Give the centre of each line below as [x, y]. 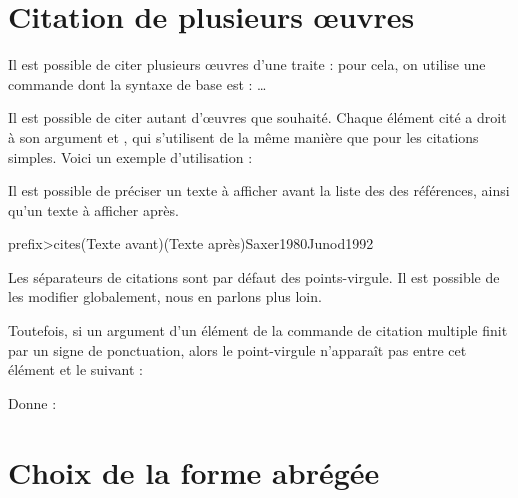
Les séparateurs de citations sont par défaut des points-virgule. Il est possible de [254, 276]
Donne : [32, 402]
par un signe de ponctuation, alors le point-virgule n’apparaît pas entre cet [237, 349]
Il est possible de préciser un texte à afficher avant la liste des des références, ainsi [259, 190]
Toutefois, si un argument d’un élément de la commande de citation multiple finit [258, 330]
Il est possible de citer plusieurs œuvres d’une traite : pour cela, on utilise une [247, 64]
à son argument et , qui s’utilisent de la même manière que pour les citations [243, 136]
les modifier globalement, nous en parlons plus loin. [165, 296]
